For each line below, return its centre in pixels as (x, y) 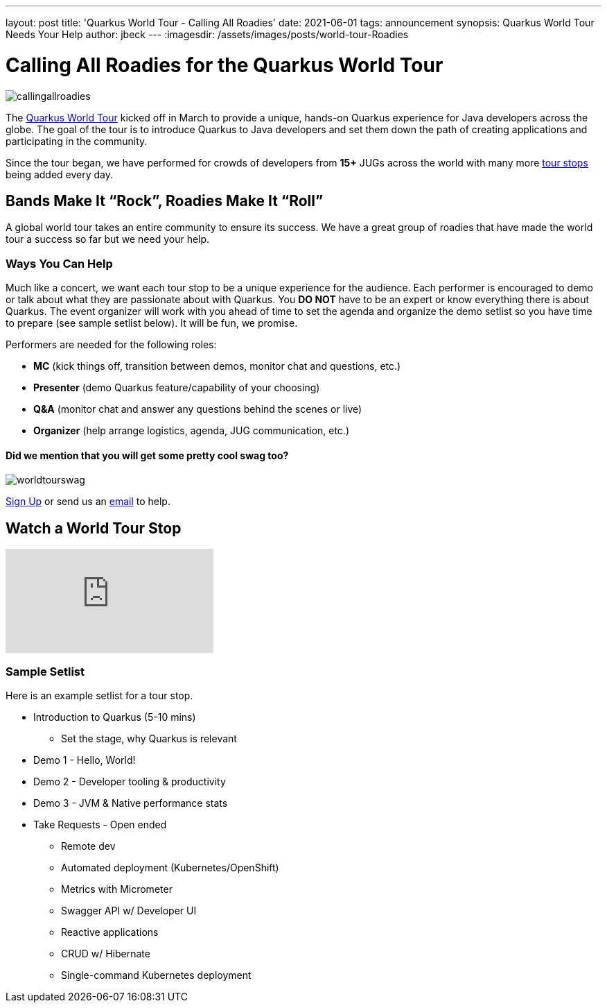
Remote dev (88, 846)
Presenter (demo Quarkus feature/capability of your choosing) (177, 388)
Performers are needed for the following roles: (111, 345)
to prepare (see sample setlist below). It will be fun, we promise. (152, 323)
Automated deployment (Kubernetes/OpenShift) (170, 867)
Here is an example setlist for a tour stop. (99, 695)
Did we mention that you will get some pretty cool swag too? (147, 455)
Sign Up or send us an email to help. (88, 502)
